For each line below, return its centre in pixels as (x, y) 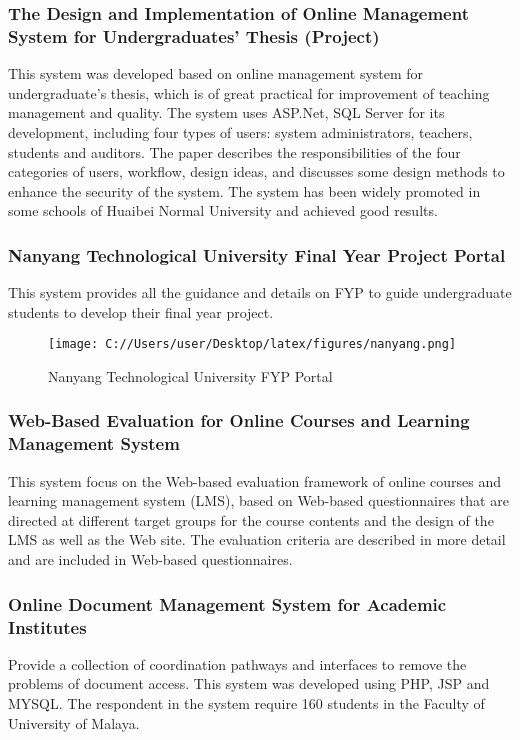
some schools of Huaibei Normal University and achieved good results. (223, 210)
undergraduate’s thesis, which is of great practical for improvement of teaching (249, 92)
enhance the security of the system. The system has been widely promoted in (244, 190)
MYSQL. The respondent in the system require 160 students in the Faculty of (246, 702)
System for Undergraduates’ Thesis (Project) (194, 35)
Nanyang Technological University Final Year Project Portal (257, 254)
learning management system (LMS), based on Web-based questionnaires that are (258, 500)
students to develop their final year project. (141, 311)
